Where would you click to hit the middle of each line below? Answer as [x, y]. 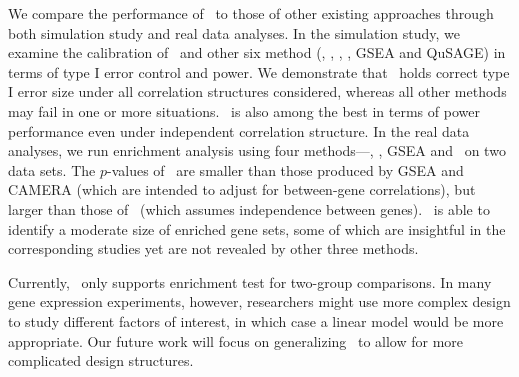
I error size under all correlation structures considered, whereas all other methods [257, 91]
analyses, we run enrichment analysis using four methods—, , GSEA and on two [257, 150]
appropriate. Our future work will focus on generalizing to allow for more [236, 340]
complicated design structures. [101, 360]
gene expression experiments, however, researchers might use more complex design [259, 301]
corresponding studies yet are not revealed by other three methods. [213, 248]
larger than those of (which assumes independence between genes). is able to [249, 208]
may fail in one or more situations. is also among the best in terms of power [244, 110]
